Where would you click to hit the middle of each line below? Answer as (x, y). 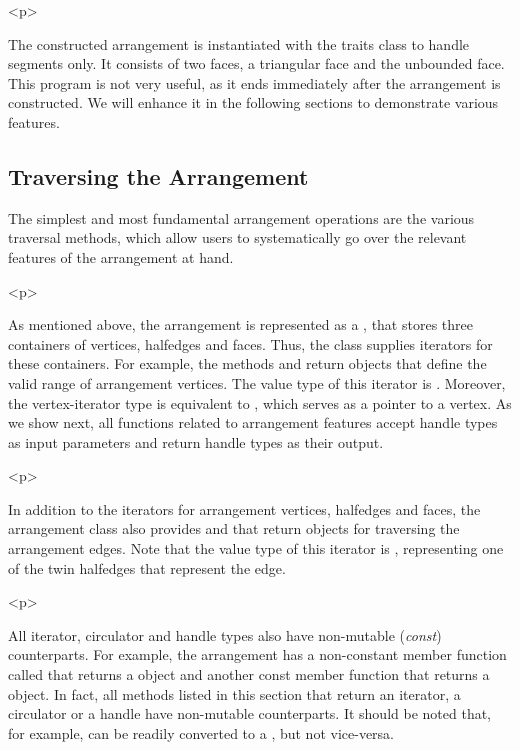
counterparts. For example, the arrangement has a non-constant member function (257, 654)
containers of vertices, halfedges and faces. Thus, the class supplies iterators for (250, 343)
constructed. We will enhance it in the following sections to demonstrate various (253, 102)
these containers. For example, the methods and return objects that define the (247, 363)
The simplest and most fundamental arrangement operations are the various (241, 217)
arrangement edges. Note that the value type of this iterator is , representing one (256, 548)
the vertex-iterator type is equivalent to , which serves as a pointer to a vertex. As (260, 402)
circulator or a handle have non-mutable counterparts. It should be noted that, (249, 713)
